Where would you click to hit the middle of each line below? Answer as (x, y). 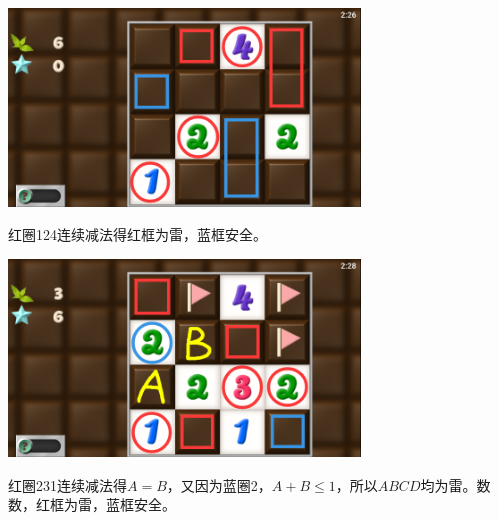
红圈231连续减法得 (67, 484)
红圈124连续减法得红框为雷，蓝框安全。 (137, 234)
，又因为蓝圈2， (219, 484)
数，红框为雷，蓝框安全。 (92, 504)
